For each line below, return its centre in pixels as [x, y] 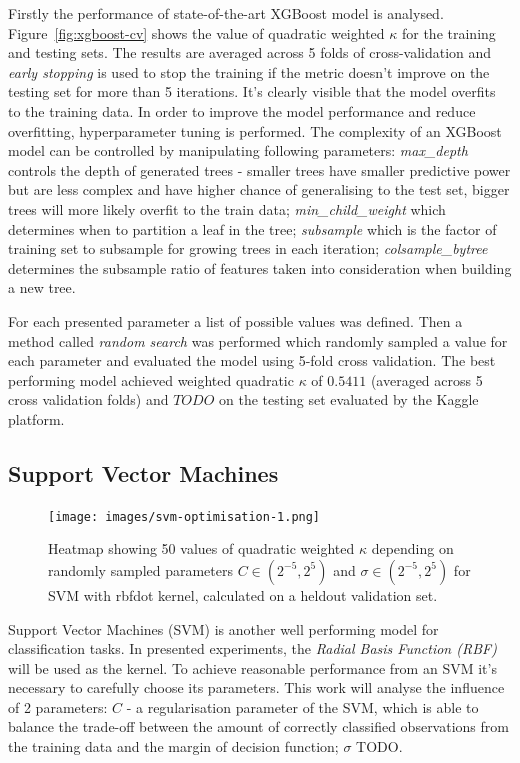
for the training [448, 32]
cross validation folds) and [88, 399]
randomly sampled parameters [140, 569]
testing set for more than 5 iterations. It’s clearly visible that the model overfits [252, 91]
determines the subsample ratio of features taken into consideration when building [260, 267]
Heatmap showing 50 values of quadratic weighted [201, 548]
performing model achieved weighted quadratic [151, 379]
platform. [36, 418]
